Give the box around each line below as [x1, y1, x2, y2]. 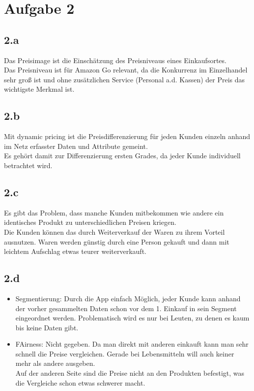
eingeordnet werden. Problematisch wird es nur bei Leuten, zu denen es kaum [15, 313, 250, 323]
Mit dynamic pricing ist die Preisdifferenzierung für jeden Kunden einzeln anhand [4, 131, 251, 142]
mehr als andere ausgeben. [15, 358, 95, 368]
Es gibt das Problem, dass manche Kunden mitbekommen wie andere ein [4, 207, 224, 217]
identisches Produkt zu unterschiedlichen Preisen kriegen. [4, 217, 176, 227]
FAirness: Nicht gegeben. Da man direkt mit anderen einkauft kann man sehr [15, 339, 249, 349]
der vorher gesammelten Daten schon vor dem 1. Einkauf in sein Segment [15, 303, 237, 313]
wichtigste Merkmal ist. [4, 84, 75, 94]
